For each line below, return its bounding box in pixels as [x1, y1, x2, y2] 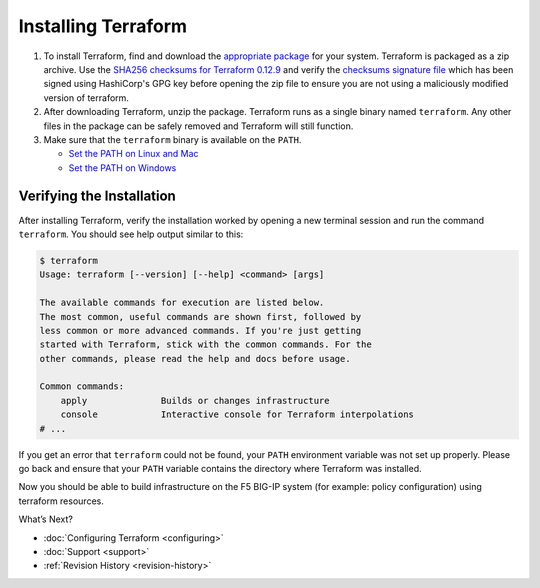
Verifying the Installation [18, 188, 177, 205]
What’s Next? [18, 513, 74, 525]
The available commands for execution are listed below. [39, 297, 325, 309]
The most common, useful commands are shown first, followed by [39, 311, 362, 322]
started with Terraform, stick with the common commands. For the [39, 339, 372, 350]
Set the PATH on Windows [68, 161, 177, 174]
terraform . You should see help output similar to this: [18, 228, 244, 240]
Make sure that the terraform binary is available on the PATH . [43, 133, 302, 145]
